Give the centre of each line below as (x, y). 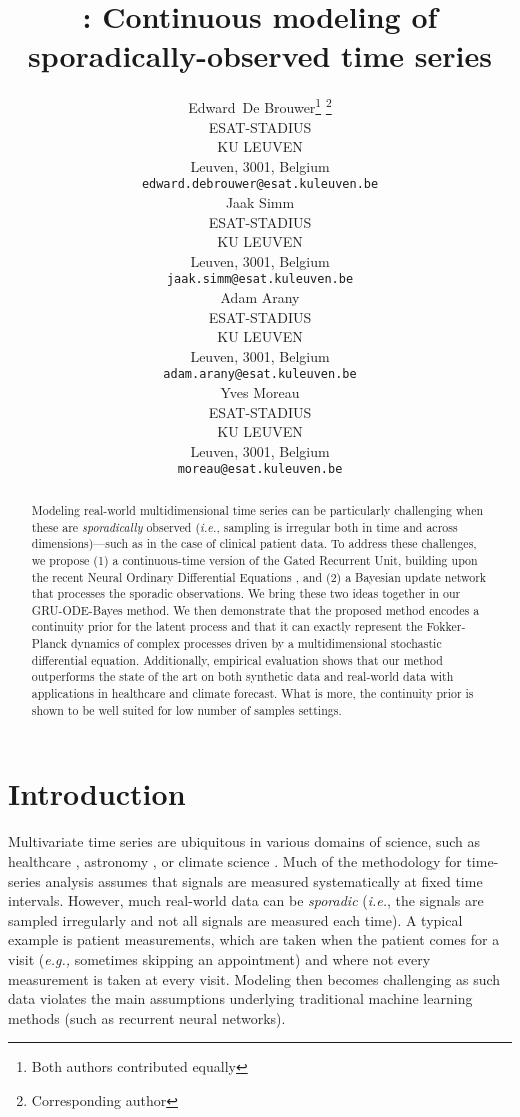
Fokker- (446, 626)
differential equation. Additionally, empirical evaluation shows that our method (237, 659)
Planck (49, 643)
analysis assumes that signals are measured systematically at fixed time (264, 880)
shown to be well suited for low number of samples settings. (186, 709)
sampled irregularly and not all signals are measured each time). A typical (235, 919)
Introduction (97, 793)
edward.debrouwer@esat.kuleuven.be (260, 184)
